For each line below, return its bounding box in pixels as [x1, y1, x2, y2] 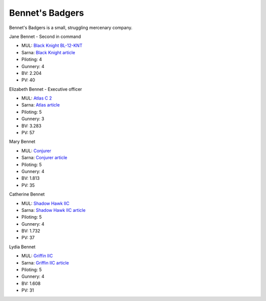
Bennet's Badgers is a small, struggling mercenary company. [9, 25, 133, 31]
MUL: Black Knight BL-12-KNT [21, 42, 83, 49]
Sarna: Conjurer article [21, 155, 67, 161]
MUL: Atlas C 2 [21, 95, 52, 101]
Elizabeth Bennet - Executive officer [9, 86, 82, 92]
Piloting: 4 [21, 57, 42, 63]
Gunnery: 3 [21, 116, 44, 122]
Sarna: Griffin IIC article [21, 260, 69, 266]
